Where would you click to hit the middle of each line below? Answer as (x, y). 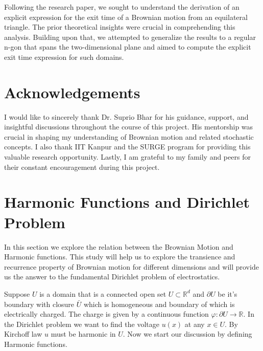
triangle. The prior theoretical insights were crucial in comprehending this (120, 27)
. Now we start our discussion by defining (187, 334)
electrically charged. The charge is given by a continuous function (106, 314)
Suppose (17, 293)
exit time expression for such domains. (64, 57)
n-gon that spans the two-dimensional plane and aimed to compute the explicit (128, 47)
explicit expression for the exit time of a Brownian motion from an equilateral (126, 17)
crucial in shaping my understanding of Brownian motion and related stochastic (129, 136)
